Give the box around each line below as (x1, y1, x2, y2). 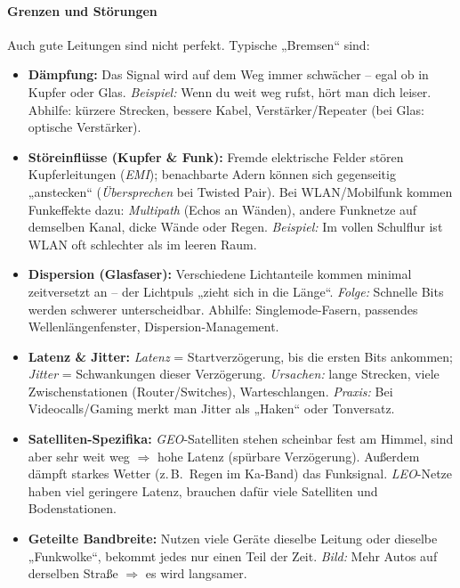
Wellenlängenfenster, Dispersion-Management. (28, 317, 279, 336)
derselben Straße (28, 564, 118, 583)
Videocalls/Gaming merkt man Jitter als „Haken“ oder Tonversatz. (28, 399, 395, 418)
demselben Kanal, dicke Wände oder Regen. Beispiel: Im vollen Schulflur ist (28, 217, 443, 236)
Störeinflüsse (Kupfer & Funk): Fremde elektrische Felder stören (28, 147, 404, 166)
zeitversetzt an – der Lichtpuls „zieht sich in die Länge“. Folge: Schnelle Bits (28, 282, 444, 300)
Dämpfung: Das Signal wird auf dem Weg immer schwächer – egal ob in (28, 65, 429, 84)
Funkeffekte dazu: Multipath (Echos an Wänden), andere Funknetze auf (28, 200, 417, 218)
